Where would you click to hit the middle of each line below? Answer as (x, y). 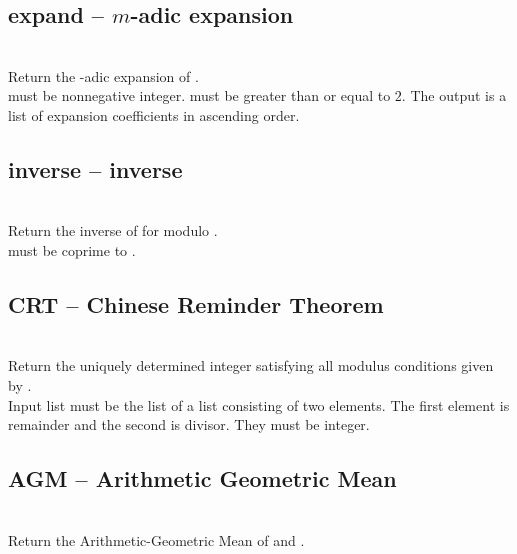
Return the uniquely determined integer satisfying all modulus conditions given (251, 365)
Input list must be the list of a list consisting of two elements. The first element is (259, 404)
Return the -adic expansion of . (103, 75)
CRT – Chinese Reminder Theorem (196, 303)
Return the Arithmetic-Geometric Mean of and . (156, 539)
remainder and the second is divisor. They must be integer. (189, 424)
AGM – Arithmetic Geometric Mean (202, 478)
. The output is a (454, 95)
